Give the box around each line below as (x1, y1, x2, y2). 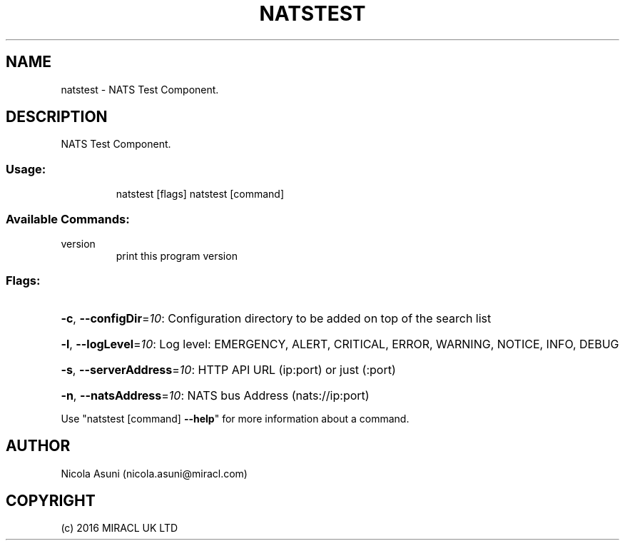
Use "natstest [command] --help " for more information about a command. (61, 412, 410, 425)
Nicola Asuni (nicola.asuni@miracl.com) (61, 467, 248, 480)
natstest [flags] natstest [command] (116, 188, 284, 201)
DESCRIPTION (6, 108, 108, 126)
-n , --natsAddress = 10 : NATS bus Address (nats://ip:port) (61, 388, 370, 403)
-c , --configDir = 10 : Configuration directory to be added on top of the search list (61, 310, 492, 325)
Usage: (6, 161, 46, 176)
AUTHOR (6, 437, 71, 455)
